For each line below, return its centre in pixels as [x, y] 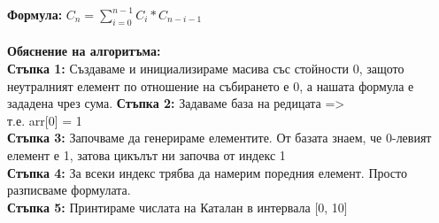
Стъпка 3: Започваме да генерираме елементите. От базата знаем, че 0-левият [219, 138]
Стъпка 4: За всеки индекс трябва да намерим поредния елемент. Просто [207, 172]
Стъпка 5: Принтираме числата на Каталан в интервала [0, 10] [177, 207]
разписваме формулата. [69, 190]
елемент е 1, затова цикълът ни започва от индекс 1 [146, 154]
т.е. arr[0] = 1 [45, 120]
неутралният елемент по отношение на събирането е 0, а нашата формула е [211, 85]
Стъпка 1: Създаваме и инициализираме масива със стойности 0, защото [206, 68]
